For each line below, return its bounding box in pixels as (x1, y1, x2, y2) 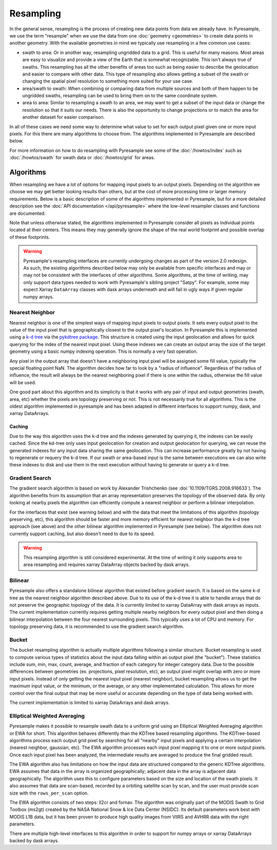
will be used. (9, 379, 36, 385)
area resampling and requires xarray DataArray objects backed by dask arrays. (23, 561, 190, 568)
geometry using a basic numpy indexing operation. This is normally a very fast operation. (9, 348, 198, 354)
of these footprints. (9, 234, 50, 240)
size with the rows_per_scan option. (9, 790, 89, 796)
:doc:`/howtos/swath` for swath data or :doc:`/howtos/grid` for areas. (9, 155, 155, 161)
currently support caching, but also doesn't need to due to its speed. (9, 531, 155, 537)
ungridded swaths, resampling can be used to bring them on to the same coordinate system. (22, 92, 218, 99)
